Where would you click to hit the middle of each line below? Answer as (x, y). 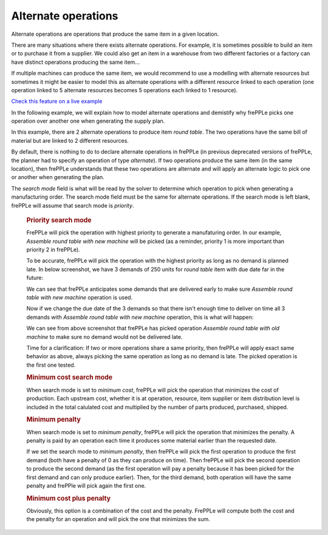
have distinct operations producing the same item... (75, 62)
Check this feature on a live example (57, 101)
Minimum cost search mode (70, 378)
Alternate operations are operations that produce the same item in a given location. (115, 34)
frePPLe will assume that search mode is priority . (73, 205)
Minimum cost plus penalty (69, 498)
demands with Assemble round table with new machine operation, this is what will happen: (140, 317)
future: (35, 278)
